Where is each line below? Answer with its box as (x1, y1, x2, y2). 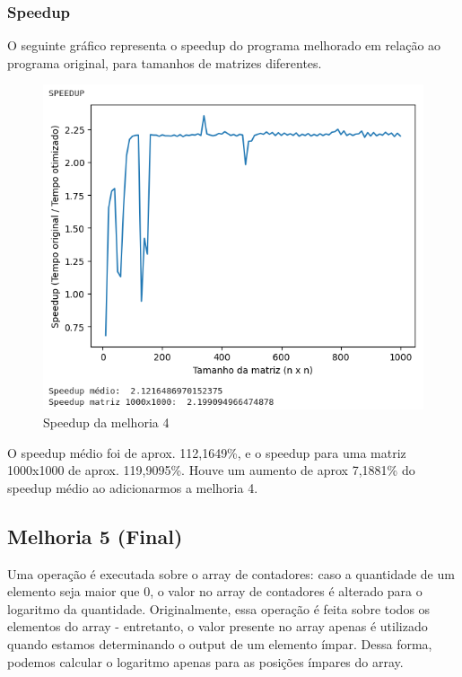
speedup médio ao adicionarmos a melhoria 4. (7, 478, 258, 497)
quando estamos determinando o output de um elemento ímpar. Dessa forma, (7, 635, 432, 654)
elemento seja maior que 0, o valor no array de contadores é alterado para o (7, 582, 423, 601)
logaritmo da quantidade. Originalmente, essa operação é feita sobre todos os (7, 599, 431, 618)
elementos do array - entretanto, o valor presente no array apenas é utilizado (7, 617, 428, 636)
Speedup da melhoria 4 (43, 413, 170, 432)
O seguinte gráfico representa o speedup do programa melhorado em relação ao (7, 36, 441, 55)
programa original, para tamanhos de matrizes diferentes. (7, 53, 322, 72)
